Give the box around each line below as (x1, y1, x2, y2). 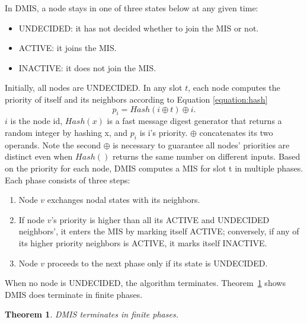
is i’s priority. (139, 126, 188, 138)
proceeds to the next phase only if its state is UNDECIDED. (47, 256, 268, 269)
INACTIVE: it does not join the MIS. (18, 61, 156, 74)
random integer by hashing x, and (5, 126, 128, 138)
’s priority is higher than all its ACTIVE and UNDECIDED (51, 213, 270, 225)
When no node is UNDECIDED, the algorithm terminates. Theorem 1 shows (5, 277, 286, 289)
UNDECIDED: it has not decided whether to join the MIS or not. (18, 21, 259, 34)
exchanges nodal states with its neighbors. (47, 193, 200, 206)
